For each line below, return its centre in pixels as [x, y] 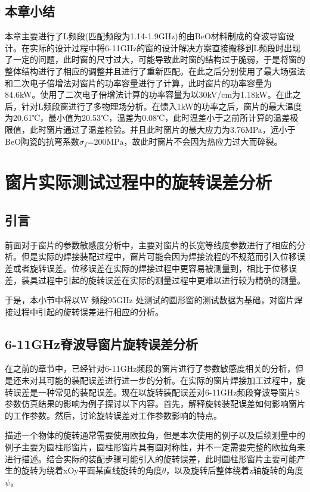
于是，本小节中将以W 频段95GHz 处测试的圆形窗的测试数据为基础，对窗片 [150, 300]
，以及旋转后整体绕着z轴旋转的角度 [235, 470]
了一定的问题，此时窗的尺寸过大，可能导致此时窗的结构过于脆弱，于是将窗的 [155, 59]
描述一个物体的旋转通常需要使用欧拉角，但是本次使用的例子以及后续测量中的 [155, 435]
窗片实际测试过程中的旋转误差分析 [139, 182]
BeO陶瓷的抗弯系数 [42, 141]
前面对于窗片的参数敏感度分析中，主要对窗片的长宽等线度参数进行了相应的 [151, 245]
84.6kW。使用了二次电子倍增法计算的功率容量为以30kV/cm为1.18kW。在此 [149, 94]
